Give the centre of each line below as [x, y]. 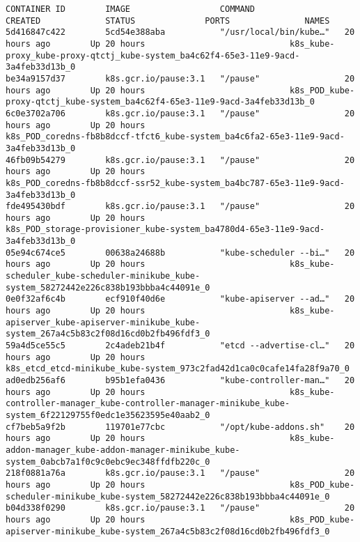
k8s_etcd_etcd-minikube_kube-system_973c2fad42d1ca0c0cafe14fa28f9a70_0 [178, 369]
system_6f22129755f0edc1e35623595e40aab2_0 [108, 415]
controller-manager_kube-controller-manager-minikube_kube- [148, 404]
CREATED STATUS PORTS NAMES [168, 21]
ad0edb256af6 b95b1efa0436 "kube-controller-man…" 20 [180, 380]
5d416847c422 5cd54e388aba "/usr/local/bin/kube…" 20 [180, 32]
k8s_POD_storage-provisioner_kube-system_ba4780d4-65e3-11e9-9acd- [165, 230]
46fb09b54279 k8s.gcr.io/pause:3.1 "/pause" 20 [180, 160]
